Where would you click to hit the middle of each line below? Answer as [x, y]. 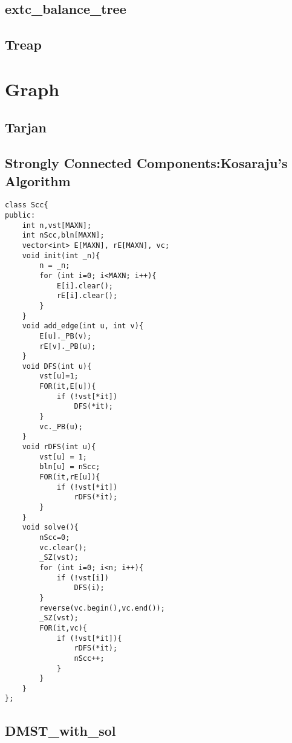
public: [20, 215]
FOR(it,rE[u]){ [70, 477]
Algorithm [38, 180]
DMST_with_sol [60, 730]
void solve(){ [50, 527]
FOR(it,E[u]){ [68, 387]
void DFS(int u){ [57, 366]
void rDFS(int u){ [59, 447]
